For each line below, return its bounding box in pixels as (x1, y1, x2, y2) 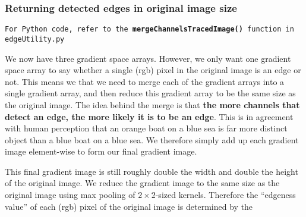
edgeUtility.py (5, 34, 65, 43)
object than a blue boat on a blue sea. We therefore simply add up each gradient (5, 133, 299, 146)
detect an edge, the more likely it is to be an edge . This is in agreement (5, 110, 294, 122)
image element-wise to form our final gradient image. (5, 145, 197, 158)
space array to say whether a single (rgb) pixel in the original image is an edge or (5, 64, 301, 76)
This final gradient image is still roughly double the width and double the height (5, 165, 298, 177)
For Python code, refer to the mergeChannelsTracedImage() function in (5, 25, 294, 34)
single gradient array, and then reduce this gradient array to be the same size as (5, 87, 296, 99)
